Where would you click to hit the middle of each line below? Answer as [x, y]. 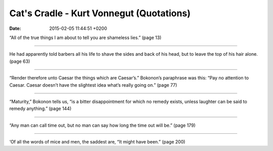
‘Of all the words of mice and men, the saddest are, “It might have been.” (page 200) [97, 142]
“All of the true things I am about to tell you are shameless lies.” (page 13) [85, 37]
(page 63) [20, 61]
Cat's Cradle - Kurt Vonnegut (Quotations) [100, 13]
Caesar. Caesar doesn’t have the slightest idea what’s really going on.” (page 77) [93, 85]
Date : [15, 28]
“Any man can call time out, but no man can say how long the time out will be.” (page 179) [102, 125]
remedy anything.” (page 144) [40, 108]
